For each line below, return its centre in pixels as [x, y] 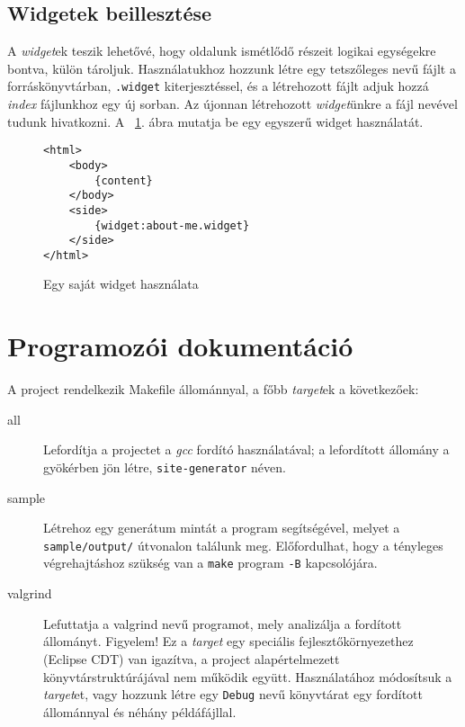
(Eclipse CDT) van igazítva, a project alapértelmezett [192, 658]
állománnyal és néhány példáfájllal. [140, 711]
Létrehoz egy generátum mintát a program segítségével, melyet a [222, 528]
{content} [124, 180]
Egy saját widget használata [121, 284]
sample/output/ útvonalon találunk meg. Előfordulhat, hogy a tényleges [243, 545]
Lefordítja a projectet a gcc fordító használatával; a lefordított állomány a [246, 449]
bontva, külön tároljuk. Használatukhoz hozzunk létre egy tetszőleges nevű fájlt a [232, 68]
